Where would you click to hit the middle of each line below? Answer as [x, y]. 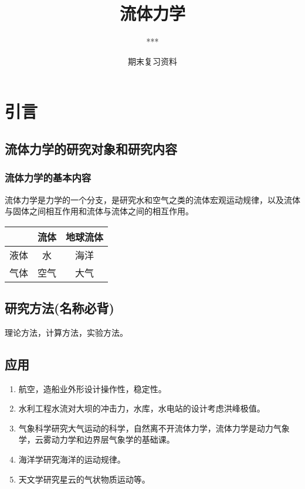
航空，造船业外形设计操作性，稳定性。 [92, 388]
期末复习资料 [152, 61]
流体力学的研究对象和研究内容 [91, 148]
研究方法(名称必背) [60, 308]
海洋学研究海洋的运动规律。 [72, 459]
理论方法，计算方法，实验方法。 [66, 332]
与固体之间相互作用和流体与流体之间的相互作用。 [99, 211]
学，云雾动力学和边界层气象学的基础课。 [96, 439]
